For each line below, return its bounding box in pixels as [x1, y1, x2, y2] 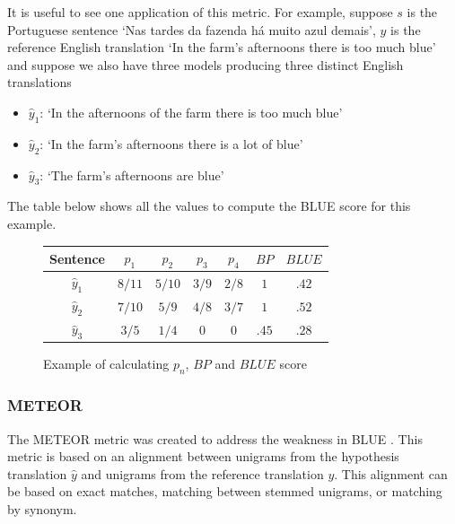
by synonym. [7, 499, 77, 518]
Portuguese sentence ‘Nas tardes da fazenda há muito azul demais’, [7, 20, 376, 39]
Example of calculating [43, 354, 170, 373]
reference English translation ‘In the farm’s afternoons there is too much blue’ [7, 38, 436, 57]
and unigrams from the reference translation [81, 464, 324, 483]
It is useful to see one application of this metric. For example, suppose [7, 3, 393, 21]
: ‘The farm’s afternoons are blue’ [39, 165, 224, 184]
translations [7, 73, 72, 92]
